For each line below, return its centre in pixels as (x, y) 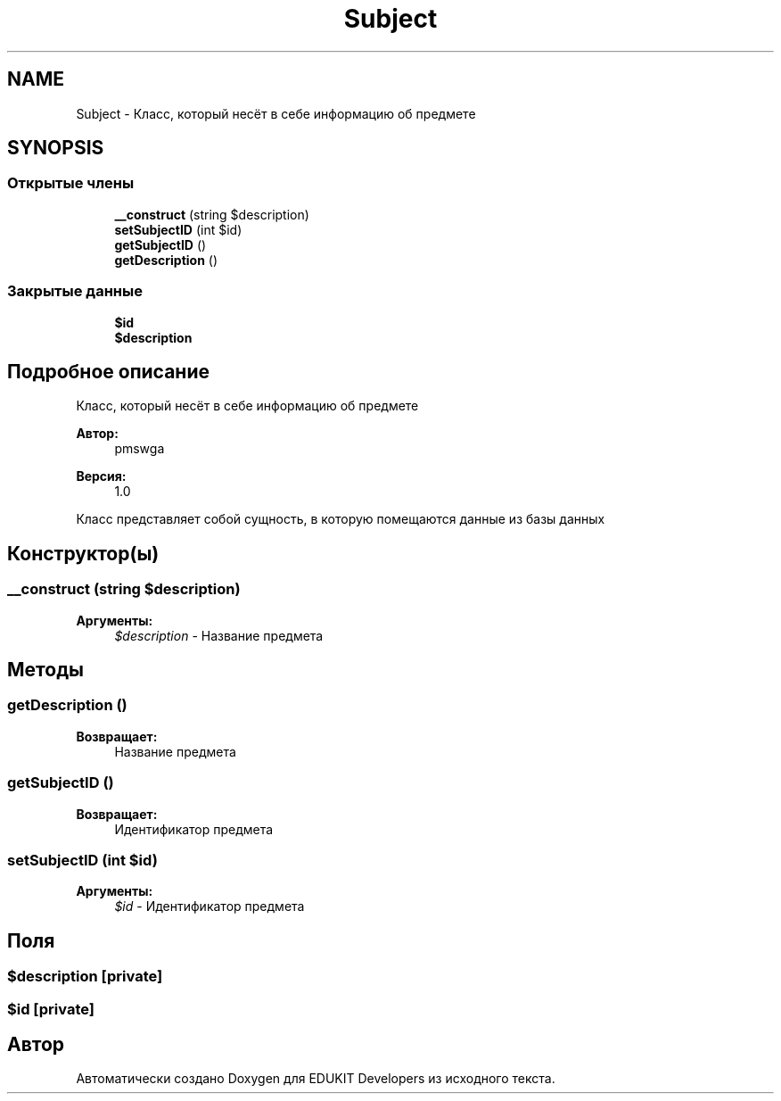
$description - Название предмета (219, 635)
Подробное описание (108, 371)
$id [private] (51, 1009)
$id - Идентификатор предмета (210, 906)
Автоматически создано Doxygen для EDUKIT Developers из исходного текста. (316, 1079)
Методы (45, 670)
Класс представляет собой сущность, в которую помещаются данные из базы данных (341, 519)
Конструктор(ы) (83, 553)
